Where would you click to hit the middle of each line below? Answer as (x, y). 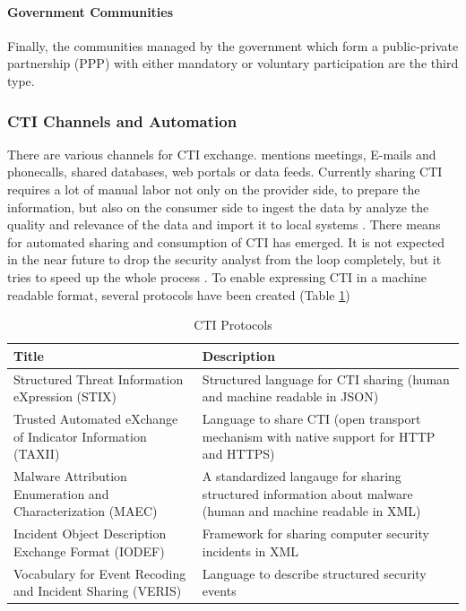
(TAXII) (37, 454)
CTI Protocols (233, 325)
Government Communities (91, 11)
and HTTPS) (238, 454)
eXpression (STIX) (65, 396)
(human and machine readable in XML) (311, 511)
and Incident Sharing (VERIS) (98, 591)
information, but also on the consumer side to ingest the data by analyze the (218, 207)
